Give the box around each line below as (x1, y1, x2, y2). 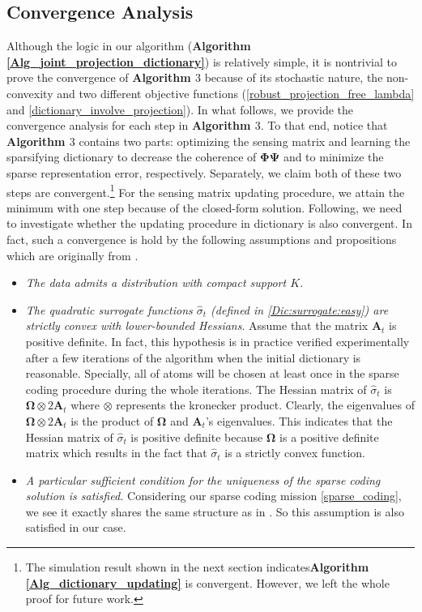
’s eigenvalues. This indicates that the (205, 412, 393, 429)
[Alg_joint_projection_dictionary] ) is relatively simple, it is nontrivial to (6, 53, 397, 70)
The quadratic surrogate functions (25, 301, 193, 318)
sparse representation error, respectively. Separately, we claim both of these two (6, 164, 402, 181)
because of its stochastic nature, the (204, 69, 383, 86)
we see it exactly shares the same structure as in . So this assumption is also (25, 503, 404, 520)
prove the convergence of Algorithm (6, 69, 191, 86)
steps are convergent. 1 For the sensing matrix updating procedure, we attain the (6, 181, 405, 200)
